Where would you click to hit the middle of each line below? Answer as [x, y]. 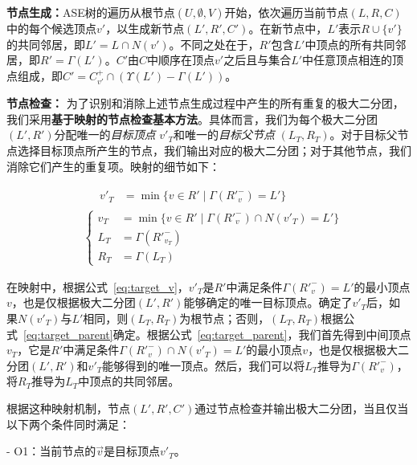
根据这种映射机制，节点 [68, 408]
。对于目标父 [364, 135]
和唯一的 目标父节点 [224, 135]
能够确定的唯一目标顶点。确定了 [268, 302]
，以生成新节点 [145, 28]
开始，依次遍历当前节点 [286, 12]
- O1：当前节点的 [51, 451]
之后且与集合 [258, 60]
